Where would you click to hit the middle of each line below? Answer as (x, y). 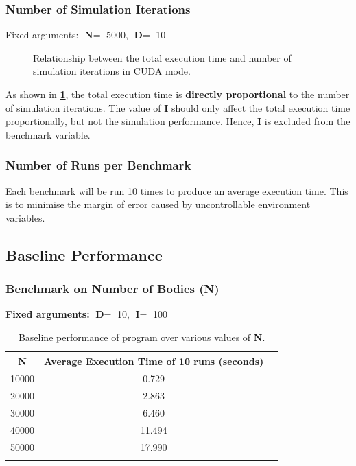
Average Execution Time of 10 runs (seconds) (154, 361)
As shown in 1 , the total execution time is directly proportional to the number (178, 94)
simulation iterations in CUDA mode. (112, 71)
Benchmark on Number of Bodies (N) (112, 289)
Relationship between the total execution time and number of (162, 57)
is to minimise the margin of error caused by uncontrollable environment (158, 204)
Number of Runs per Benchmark (98, 165)
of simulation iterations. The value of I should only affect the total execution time (178, 107)
